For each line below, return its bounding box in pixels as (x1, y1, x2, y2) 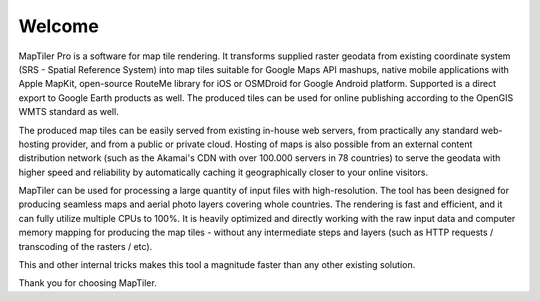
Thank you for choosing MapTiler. (18, 277, 157, 289)
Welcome (18, 15, 99, 37)
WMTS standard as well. (18, 106, 119, 118)
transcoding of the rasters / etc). (18, 240, 153, 252)
